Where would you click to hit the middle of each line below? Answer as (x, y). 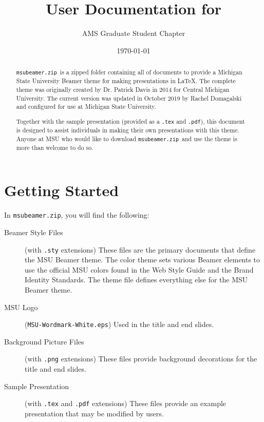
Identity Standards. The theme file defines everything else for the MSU (136, 280)
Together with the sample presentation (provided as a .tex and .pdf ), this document (130, 121)
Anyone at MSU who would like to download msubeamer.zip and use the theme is (127, 138)
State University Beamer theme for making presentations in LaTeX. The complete (126, 81)
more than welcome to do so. (55, 147)
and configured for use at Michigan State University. (86, 107)
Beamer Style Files (34, 232)
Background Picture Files (44, 341)
